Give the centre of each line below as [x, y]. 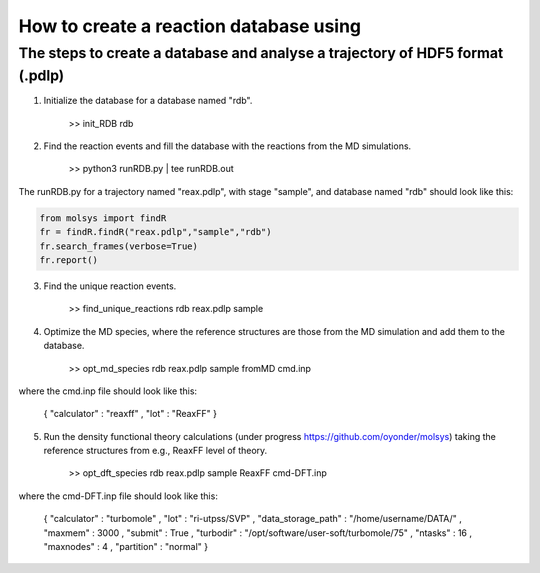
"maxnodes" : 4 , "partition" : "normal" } [126, 547]
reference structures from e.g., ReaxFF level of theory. [155, 451]
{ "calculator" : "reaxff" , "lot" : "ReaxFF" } [130, 414]
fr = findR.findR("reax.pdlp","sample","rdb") [155, 232]
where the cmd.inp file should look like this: [108, 391]
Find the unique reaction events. [110, 286]
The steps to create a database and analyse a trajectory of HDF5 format [261, 53]
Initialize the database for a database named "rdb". [148, 101]
